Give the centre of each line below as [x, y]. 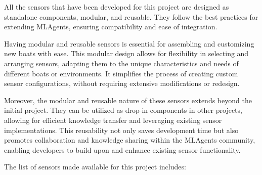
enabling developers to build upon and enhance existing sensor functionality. [122, 149]
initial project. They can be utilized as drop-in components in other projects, [123, 110]
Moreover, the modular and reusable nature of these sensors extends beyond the [128, 100]
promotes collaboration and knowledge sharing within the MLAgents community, [130, 140]
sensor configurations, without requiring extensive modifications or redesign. [122, 83]
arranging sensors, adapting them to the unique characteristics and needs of [121, 63]
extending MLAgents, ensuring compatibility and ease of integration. [111, 27]
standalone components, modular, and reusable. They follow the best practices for [131, 16]
